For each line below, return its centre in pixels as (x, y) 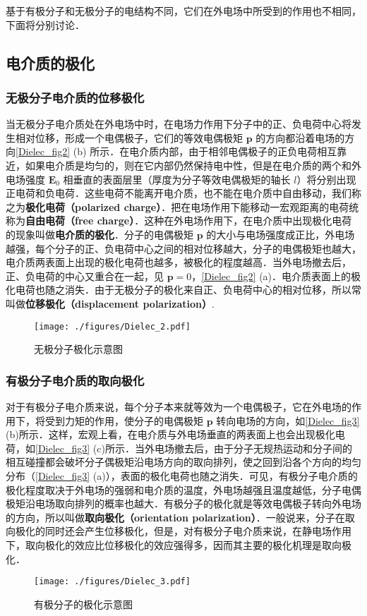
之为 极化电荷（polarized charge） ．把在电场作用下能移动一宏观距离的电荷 (178, 206)
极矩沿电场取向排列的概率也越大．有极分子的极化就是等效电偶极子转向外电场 (183, 503)
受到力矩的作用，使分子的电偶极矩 (124, 420)
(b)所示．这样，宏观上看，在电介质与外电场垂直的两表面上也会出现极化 (170, 434)
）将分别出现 (326, 179)
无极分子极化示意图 (78, 349)
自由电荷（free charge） (80, 221)
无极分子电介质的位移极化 (75, 97)
